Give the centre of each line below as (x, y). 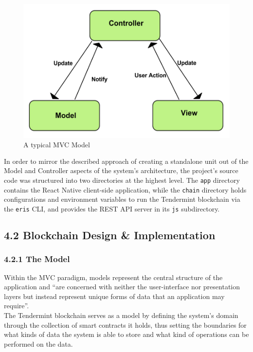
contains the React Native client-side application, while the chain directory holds (125, 189)
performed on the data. (38, 343)
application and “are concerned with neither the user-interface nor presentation (122, 287)
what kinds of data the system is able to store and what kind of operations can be (126, 334)
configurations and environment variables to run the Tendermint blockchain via (122, 199)
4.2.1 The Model (37, 259)
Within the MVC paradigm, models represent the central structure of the (113, 277)
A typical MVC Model (57, 145)
